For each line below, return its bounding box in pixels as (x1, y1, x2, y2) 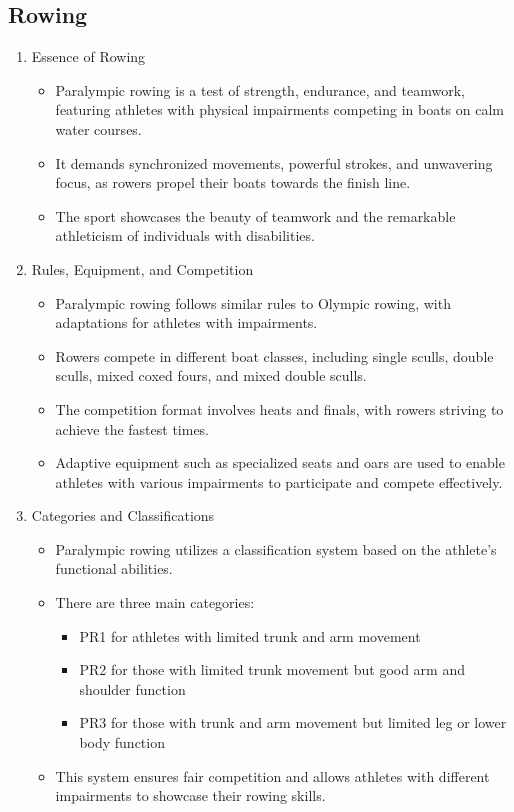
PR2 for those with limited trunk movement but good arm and (79, 659, 465, 680)
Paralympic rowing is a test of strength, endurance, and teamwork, (55, 79, 465, 100)
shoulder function (79, 678, 186, 699)
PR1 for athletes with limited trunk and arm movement (79, 625, 421, 646)
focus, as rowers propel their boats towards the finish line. (55, 172, 411, 193)
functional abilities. (55, 558, 173, 579)
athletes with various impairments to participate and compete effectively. (55, 471, 503, 492)
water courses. (55, 118, 142, 139)
